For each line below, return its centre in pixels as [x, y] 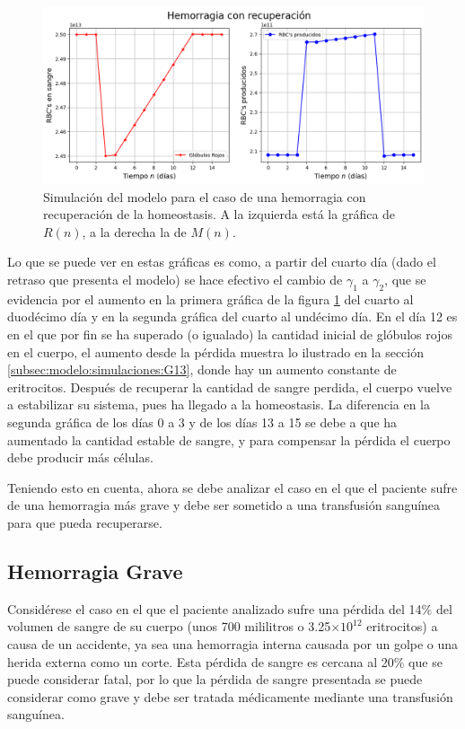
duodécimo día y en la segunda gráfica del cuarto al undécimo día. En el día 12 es [232, 316]
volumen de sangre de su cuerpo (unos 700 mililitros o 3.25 [169, 626]
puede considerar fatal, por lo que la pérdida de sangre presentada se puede [215, 679]
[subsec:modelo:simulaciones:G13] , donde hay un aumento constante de [202, 369]
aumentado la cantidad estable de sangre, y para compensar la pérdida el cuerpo [229, 439]
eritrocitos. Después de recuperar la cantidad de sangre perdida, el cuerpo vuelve [230, 386]
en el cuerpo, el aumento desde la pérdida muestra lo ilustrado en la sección [215, 351]
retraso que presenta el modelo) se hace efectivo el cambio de [175, 280]
